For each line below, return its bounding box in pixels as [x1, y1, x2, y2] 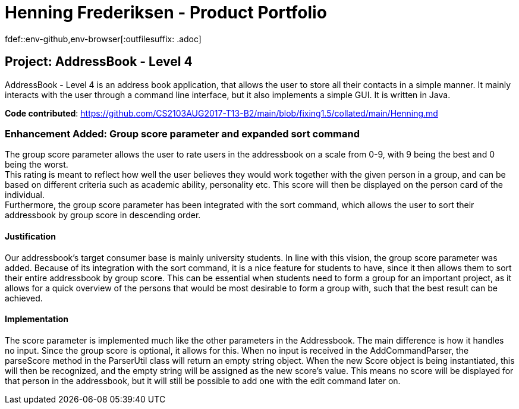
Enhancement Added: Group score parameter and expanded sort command [5, 127, 360, 140]
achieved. [5, 292, 43, 303]
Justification [5, 231, 56, 241]
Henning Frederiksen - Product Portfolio [5, 2, 327, 23]
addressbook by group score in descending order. [5, 210, 201, 221]
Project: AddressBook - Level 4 [5, 54, 193, 70]
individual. [5, 190, 45, 200]
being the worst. [5, 159, 68, 170]
